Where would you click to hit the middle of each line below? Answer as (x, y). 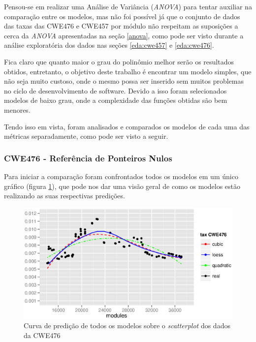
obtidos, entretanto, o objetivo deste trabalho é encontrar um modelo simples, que (128, 71)
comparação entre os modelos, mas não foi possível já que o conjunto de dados (122, 16)
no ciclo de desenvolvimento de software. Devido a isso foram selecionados (115, 90)
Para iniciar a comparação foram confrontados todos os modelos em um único (121, 176)
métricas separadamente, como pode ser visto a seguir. (86, 136)
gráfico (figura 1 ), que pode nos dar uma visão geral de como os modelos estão (122, 186)
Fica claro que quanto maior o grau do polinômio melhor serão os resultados (119, 61)
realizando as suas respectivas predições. (64, 196)
